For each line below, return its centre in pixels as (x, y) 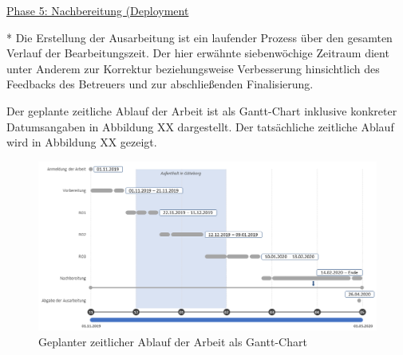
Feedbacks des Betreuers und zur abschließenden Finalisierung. (160, 84)
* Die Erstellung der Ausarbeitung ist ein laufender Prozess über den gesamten (200, 37)
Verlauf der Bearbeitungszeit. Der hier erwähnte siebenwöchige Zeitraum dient (198, 53)
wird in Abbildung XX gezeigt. (82, 142)
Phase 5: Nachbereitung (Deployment (98, 10)
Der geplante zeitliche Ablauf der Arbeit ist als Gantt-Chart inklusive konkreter (202, 110)
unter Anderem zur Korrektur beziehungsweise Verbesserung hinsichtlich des (193, 68)
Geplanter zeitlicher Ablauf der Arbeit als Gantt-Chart (173, 341)
